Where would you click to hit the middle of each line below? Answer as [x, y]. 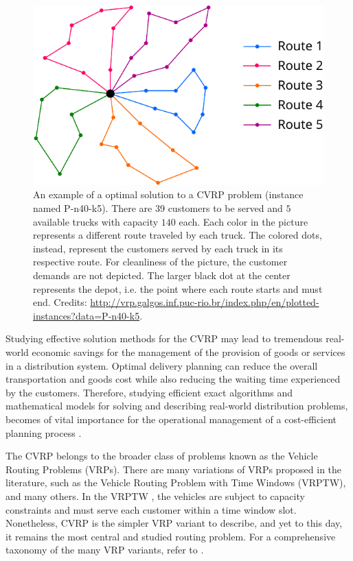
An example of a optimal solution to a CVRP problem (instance [168, 194]
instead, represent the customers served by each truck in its [158, 248]
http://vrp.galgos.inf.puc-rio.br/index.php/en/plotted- [205, 302]
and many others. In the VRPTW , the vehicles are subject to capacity [155, 496]
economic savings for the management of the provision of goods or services [189, 352]
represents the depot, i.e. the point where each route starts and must [178, 288]
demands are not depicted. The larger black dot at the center [162, 275]
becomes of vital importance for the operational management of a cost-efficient [171, 419]
